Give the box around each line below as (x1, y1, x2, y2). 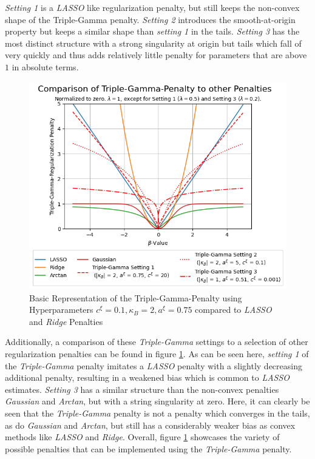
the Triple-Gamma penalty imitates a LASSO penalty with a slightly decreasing (5, 359, 302, 372)
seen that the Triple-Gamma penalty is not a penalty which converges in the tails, (5, 407, 310, 420)
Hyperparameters (29, 303, 93, 316)
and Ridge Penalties (29, 315, 103, 327)
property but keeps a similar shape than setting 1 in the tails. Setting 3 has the (5, 25, 300, 38)
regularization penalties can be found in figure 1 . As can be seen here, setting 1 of (5, 347, 309, 360)
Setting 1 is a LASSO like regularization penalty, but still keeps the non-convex (5, 1, 300, 13)
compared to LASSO (195, 303, 272, 316)
